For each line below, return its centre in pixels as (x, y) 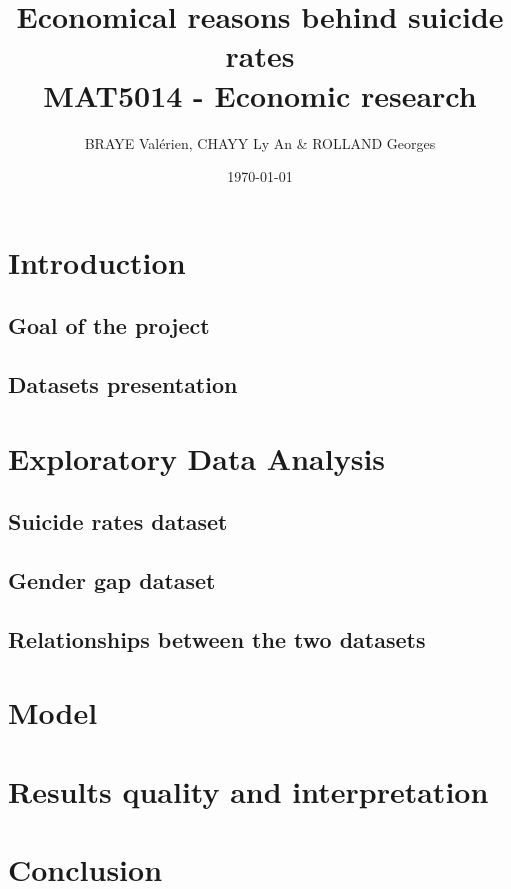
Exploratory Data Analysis (197, 457)
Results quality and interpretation (248, 790)
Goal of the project (109, 325)
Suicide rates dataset (118, 521)
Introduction (97, 261)
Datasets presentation (123, 384)
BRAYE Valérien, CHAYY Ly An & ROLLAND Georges (260, 142)
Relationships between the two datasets (217, 638)
